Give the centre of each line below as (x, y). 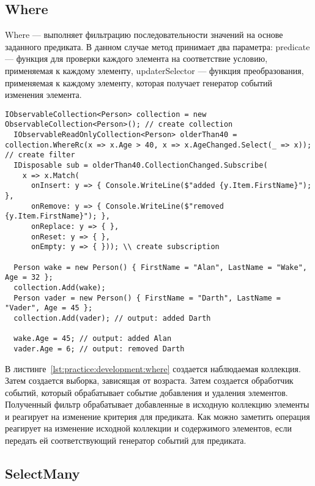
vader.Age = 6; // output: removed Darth (99, 349)
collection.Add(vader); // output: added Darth (112, 318)
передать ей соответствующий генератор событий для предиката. (126, 440)
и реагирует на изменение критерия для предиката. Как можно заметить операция (157, 416)
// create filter (40, 155)
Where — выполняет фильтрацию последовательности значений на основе (144, 35)
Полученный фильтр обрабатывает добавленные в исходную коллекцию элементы (157, 404)
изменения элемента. (43, 95)
